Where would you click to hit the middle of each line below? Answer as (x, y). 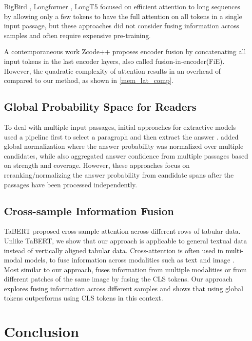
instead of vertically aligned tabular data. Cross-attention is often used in (114, 250)
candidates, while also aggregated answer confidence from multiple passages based (126, 155)
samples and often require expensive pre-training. (78, 35)
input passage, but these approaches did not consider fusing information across (122, 26)
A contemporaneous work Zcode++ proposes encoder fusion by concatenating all (125, 51)
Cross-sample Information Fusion (89, 211)
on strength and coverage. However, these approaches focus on (97, 165)
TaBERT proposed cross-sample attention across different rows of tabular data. (122, 231)
